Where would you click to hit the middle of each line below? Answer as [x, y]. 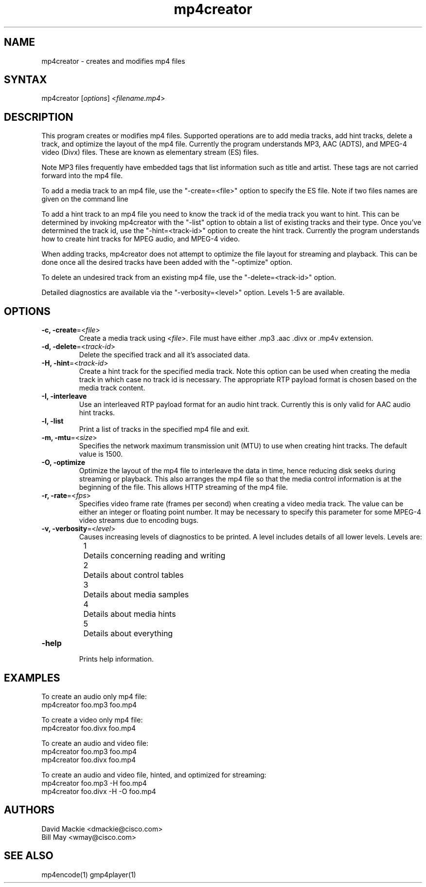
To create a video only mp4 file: [92, 720]
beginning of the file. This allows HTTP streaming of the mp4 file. [183, 487]
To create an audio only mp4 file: [94, 696]
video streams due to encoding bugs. [139, 520]
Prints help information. [116, 659]
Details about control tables [133, 575]
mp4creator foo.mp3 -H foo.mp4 [94, 783]
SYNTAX [26, 80]
